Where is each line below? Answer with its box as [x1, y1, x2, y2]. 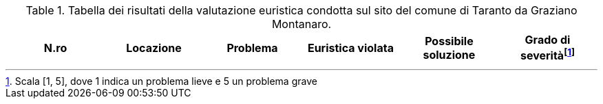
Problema [226, 40, 278, 55]
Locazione [126, 40, 182, 55]
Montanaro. [271, 17, 332, 31]
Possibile [425, 34, 474, 48]
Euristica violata [307, 40, 394, 55]
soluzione [423, 47, 476, 62]
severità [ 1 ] [520, 47, 575, 63]
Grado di [525, 33, 571, 47]
